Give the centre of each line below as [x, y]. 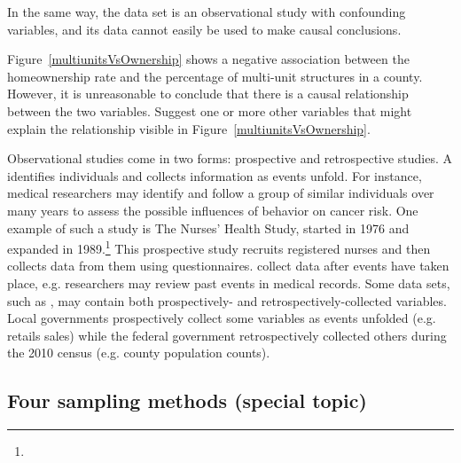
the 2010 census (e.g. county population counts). [139, 353]
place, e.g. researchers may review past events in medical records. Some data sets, [229, 283]
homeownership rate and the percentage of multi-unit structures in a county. [215, 76]
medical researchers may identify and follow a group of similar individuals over [221, 193]
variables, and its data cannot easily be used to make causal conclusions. [204, 29]
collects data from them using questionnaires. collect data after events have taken [228, 266]
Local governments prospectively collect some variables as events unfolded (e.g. [222, 318]
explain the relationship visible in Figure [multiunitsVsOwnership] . [189, 128]
